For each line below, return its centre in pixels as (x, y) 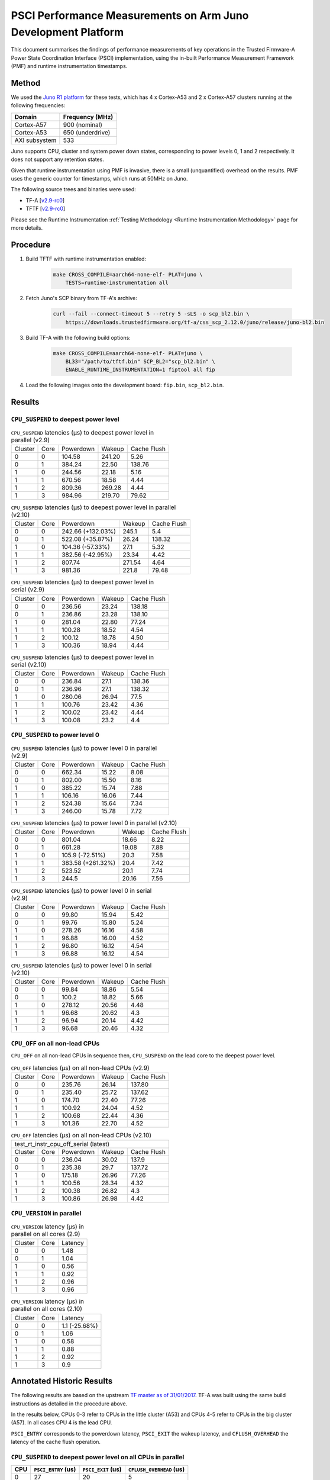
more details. (27, 227)
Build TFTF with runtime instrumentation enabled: (86, 259)
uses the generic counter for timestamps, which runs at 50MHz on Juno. (99, 178)
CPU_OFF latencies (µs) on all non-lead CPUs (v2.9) (80, 1067)
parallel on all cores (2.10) (47, 1309)
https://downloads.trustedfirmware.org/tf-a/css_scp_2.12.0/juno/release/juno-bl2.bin (195, 322)
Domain (26, 117)
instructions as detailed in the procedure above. (69, 1404)
